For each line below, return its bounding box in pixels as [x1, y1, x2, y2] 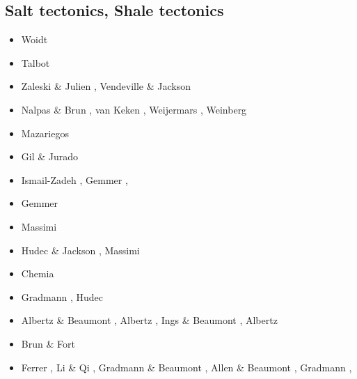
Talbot [21, 55, 50, 70]
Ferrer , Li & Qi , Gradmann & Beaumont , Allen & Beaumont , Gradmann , [21, 359, 352, 374]
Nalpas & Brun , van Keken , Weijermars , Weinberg [21, 102, 247, 116]
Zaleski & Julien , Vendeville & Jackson [21, 79, 191, 93]
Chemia [21, 266, 54, 281]
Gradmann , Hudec [21, 289, 104, 304]
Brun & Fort [21, 336, 75, 350]
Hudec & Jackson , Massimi [21, 242, 140, 257]
